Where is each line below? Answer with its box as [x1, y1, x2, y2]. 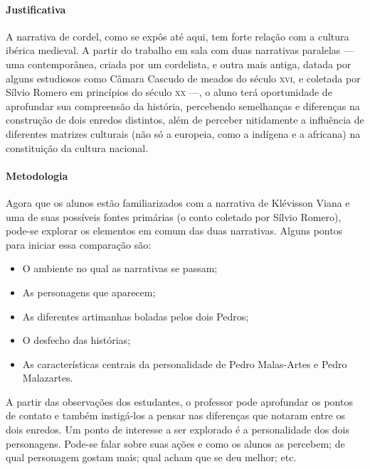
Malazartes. [22, 370, 73, 385]
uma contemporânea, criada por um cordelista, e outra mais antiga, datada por [6, 56, 351, 71]
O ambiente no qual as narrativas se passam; [22, 261, 218, 276]
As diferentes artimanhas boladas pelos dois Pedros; [22, 308, 249, 323]
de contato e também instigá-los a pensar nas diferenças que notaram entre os [6, 408, 345, 423]
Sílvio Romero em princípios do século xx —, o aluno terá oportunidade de [6, 85, 332, 99]
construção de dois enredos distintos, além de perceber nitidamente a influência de [6, 112, 364, 127]
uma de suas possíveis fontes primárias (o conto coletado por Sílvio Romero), [6, 209, 342, 224]
